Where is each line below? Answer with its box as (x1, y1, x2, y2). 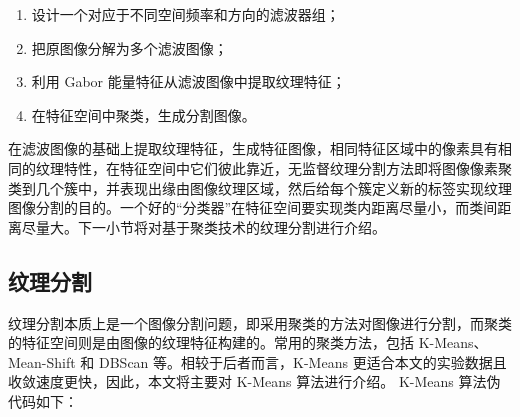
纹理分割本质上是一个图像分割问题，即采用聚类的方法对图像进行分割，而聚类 (8, 312, 512, 333)
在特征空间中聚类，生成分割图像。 (31, 104, 256, 125)
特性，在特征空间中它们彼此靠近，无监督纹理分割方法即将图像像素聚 (63, 157, 512, 178)
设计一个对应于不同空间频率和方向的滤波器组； (31, 4, 340, 24)
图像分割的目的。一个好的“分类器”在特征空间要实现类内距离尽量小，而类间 (8, 197, 498, 218)
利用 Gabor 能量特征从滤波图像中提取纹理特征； (31, 71, 346, 92)
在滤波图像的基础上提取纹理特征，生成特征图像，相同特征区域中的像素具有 (8, 138, 498, 159)
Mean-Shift (8, 351, 76, 372)
